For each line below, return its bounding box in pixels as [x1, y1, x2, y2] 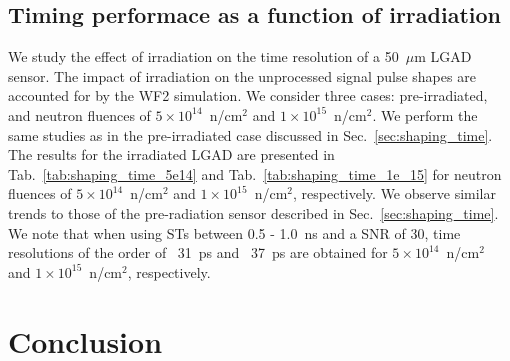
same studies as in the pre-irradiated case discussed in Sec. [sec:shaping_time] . [8, 124, 493, 145]
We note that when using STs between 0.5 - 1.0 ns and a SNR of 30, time [8, 222, 461, 243]
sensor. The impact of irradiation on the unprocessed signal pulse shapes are [8, 65, 476, 86]
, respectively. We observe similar [293, 183, 496, 204]
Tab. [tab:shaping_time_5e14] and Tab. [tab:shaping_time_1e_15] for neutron [8, 163, 502, 184]
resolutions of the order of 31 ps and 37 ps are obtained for [8, 242, 388, 263]
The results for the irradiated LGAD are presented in [8, 144, 335, 165]
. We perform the [372, 104, 478, 125]
